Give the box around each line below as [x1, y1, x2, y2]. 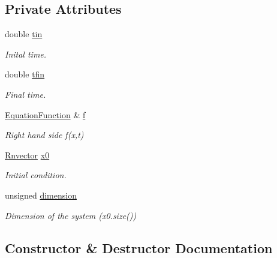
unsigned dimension [5, 188, 77, 201]
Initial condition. [5, 169, 67, 181]
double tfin [5, 68, 45, 80]
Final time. [5, 88, 46, 100]
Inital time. [5, 47, 47, 60]
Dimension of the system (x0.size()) [5, 209, 137, 221]
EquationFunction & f [5, 108, 86, 121]
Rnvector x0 [5, 148, 50, 161]
